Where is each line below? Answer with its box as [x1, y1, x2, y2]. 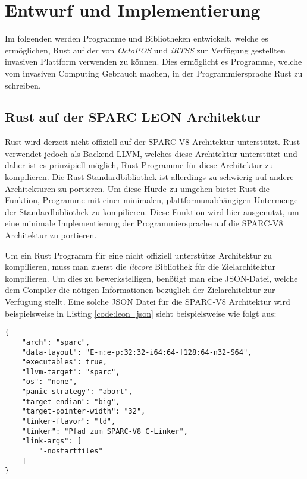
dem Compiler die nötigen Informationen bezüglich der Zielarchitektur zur [5, 283, 275, 296]
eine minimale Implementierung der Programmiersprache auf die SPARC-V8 [5, 217, 283, 229]
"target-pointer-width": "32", [21, 407, 146, 416]
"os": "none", [21, 377, 77, 386]
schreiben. [5, 78, 41, 91]
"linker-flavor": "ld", [21, 417, 116, 426]
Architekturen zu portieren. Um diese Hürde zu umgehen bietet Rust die [5, 182, 270, 194]
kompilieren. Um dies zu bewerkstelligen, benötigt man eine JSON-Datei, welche [5, 272, 298, 284]
